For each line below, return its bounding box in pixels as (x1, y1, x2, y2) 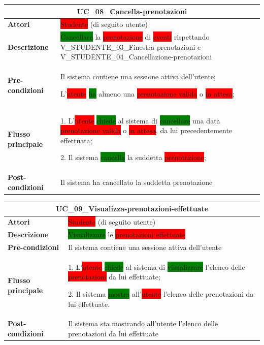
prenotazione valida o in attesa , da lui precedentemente (60, 125, 233, 136)
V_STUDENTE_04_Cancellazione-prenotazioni (60, 51, 212, 62)
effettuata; (60, 135, 92, 145)
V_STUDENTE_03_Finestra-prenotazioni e (60, 41, 201, 52)
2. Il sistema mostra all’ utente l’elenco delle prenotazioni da (68, 289, 254, 299)
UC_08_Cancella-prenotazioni (77, 6, 187, 16)
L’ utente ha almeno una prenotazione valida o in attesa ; (60, 88, 235, 99)
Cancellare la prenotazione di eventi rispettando (60, 32, 210, 42)
